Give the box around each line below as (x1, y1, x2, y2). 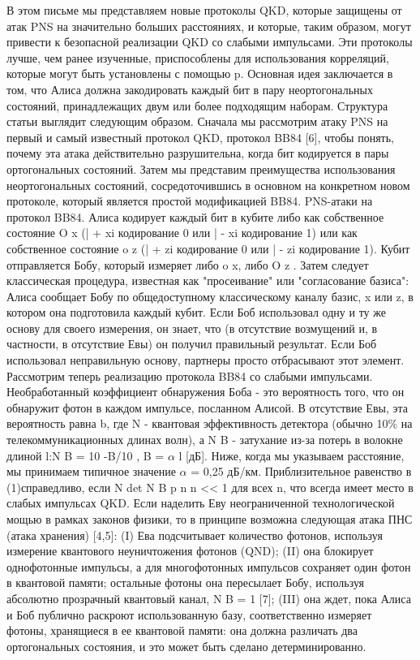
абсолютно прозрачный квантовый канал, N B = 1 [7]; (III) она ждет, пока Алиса (6, 589, 411, 606)
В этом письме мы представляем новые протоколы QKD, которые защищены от (6, 2, 402, 18)
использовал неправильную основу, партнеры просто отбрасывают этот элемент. (6, 352, 405, 369)
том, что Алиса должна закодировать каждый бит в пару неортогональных (6, 80, 373, 97)
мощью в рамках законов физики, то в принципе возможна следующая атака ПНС (6, 511, 413, 527)
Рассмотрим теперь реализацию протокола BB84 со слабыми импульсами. (6, 367, 373, 384)
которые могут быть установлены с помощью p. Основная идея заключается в (6, 65, 393, 82)
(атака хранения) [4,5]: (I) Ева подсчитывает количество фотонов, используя (6, 526, 383, 543)
